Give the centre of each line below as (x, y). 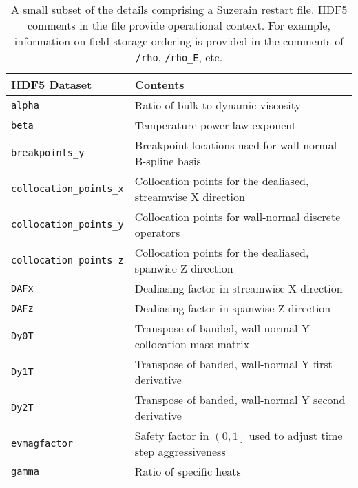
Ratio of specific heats (188, 471)
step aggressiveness (180, 451)
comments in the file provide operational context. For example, (179, 25)
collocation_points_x (67, 189)
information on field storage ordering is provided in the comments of (179, 41)
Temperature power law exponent (215, 125)
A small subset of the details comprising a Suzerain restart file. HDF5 (179, 9)
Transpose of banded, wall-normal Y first (233, 364)
